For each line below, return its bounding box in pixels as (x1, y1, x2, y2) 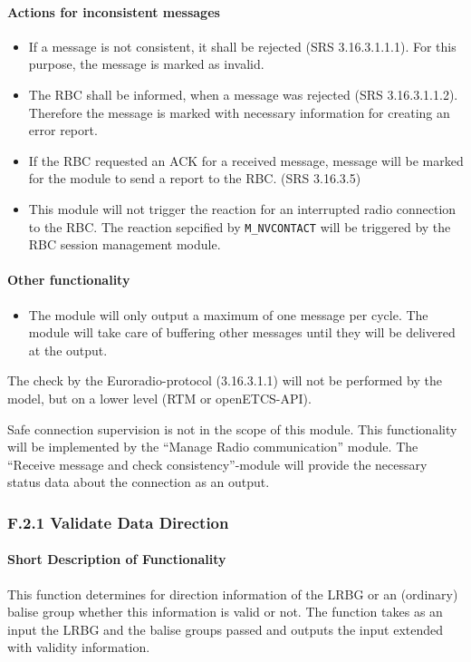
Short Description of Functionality (7, 550, 226, 569)
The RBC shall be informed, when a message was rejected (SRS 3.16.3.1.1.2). (28, 84, 458, 103)
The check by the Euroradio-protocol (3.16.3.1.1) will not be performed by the (7, 371, 442, 390)
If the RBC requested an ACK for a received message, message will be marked (28, 151, 464, 170)
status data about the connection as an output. (7, 472, 270, 492)
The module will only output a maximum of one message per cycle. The (28, 305, 428, 324)
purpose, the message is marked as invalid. (28, 54, 264, 73)
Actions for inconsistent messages (7, 2, 220, 21)
